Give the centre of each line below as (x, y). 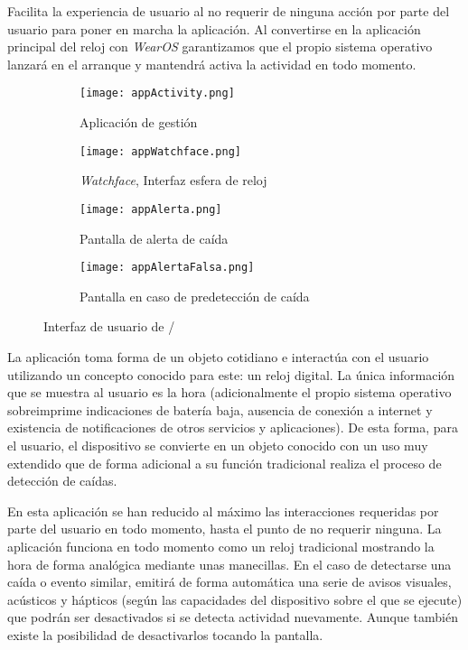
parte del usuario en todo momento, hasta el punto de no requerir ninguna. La (225, 529)
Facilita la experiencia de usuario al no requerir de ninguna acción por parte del (229, 11)
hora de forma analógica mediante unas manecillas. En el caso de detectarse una (229, 564)
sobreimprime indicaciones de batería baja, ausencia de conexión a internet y (220, 409)
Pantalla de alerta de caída (154, 238)
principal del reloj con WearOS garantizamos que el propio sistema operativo (220, 46)
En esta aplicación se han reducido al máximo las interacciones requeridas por (223, 511)
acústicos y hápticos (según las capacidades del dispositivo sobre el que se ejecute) (235, 599)
